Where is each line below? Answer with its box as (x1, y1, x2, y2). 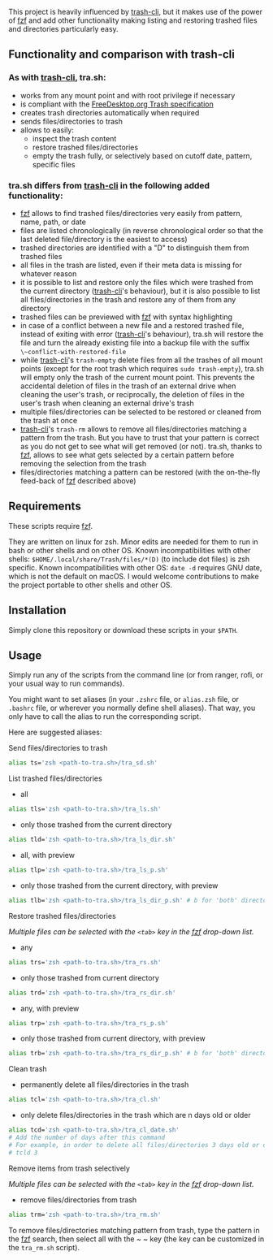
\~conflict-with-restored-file (19, 348, 127, 356)
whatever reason (19, 268, 77, 279)
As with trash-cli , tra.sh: (8, 72, 106, 84)
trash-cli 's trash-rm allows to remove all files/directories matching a (19, 424, 248, 434)
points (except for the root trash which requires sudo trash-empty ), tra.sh (19, 363, 264, 373)
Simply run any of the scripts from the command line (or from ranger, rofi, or (8, 670, 263, 680)
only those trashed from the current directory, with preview (19, 881, 219, 890)
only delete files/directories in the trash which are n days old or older (19, 1111, 251, 1120)
